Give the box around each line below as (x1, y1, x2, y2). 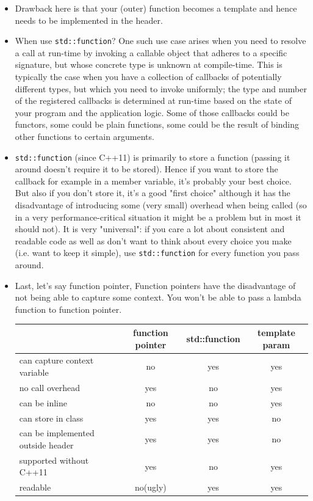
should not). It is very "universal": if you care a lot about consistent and (15, 222, 285, 235)
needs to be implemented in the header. (15, 13, 163, 26)
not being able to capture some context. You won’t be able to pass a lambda (15, 291, 301, 304)
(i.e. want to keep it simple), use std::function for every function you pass (15, 246, 300, 259)
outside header (19, 438, 74, 451)
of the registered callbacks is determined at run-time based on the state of (15, 94, 292, 107)
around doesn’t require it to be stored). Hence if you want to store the (15, 163, 278, 175)
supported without (19, 453, 89, 466)
